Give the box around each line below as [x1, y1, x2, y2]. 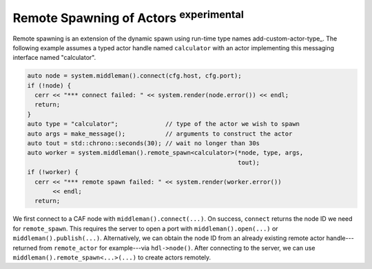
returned [12, 244, 38, 252]
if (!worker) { [27, 169, 79, 176]
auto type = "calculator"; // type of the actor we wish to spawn [27, 120, 300, 128]
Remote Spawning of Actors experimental [12, 8, 245, 25]
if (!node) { [27, 81, 72, 89]
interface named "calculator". [12, 54, 96, 62]
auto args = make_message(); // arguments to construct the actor [27, 129, 293, 138]
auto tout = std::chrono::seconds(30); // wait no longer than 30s [27, 140, 260, 147]
